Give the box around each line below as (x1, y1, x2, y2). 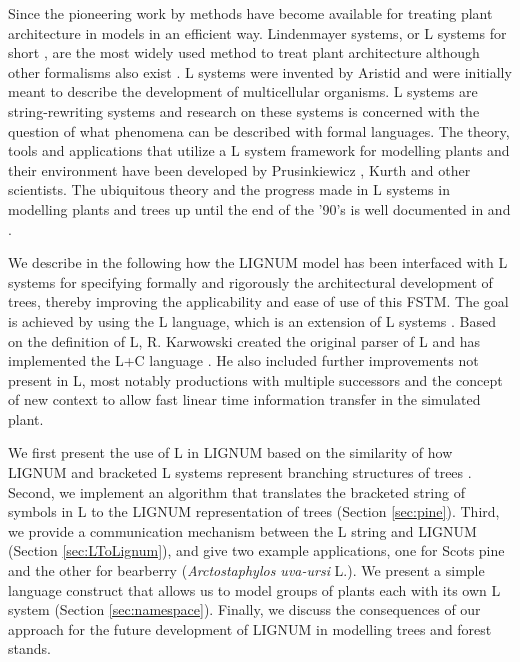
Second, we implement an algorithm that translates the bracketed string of (8, 481, 465, 502)
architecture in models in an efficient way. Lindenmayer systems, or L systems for (8, 22, 507, 43)
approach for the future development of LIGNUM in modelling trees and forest (8, 618, 492, 639)
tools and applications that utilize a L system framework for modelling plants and (8, 140, 510, 161)
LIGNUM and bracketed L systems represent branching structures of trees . (8, 462, 472, 483)
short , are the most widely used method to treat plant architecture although (8, 42, 480, 63)
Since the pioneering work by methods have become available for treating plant (8, 3, 493, 23)
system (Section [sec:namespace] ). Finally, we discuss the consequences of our (8, 599, 481, 620)
